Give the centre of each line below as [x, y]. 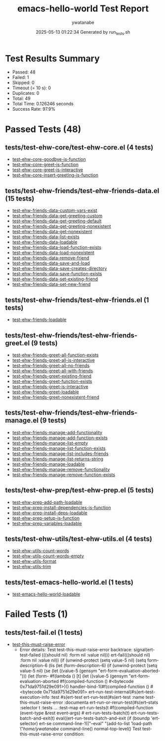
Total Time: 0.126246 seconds [43, 104]
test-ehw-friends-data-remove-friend [51, 258]
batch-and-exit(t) [37, 718]
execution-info [35, 697]
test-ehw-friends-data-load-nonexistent [53, 253]
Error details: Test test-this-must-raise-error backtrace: [76, 650]
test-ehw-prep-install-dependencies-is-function [62, 507]
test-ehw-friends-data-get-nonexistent [52, 232]
